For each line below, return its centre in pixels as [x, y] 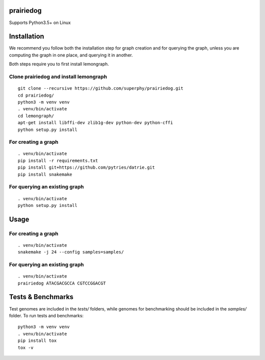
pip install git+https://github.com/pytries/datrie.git [86, 167]
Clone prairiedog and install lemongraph [58, 77]
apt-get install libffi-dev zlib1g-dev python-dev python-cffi [95, 123]
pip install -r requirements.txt [58, 160]
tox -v [26, 347]
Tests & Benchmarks [41, 297]
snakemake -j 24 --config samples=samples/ [71, 252]
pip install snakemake [45, 174]
